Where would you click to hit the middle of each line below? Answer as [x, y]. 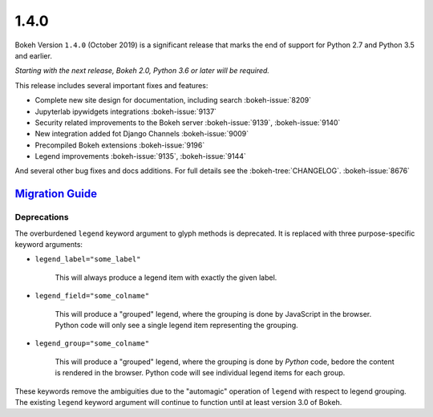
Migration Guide [56, 194]
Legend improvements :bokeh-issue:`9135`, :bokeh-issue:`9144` [140, 156]
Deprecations [42, 217]
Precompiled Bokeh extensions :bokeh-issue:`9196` [120, 145]
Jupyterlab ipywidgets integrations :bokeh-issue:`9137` [125, 111]
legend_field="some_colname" [92, 296]
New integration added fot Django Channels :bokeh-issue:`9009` [142, 134]
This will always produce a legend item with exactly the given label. [166, 277]
